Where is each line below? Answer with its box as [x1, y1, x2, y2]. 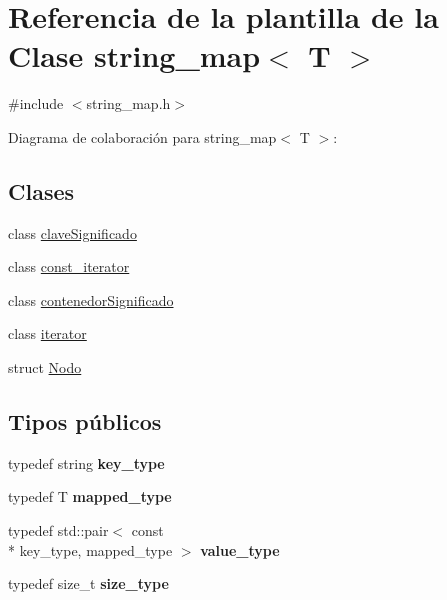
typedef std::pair [8, 520, 109, 541]
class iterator [8, 323, 87, 344]
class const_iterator [8, 256, 130, 277]
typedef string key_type [8, 452, 165, 473]
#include [8, 93, 64, 114]
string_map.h [86, 93, 171, 114]
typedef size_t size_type [8, 573, 169, 594]
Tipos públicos [8, 406, 162, 437]
